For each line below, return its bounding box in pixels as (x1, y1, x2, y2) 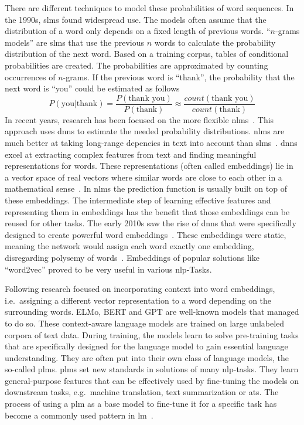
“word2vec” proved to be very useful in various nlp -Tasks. (5, 263, 212, 275)
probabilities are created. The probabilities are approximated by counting (5, 59, 268, 71)
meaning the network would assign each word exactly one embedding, (5, 240, 254, 252)
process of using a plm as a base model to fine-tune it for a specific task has (5, 397, 277, 410)
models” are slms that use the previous (5, 36, 145, 48)
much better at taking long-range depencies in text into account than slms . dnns (5, 137, 298, 148)
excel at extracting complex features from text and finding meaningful (5, 148, 257, 160)
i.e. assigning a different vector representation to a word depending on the (5, 294, 272, 306)
